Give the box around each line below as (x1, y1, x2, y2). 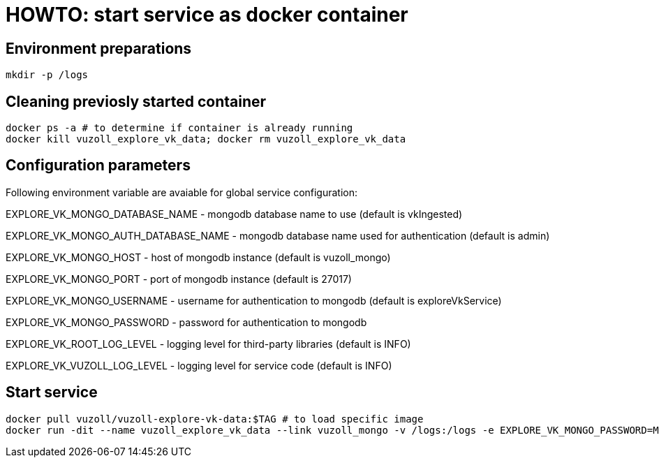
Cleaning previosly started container (6, 92, 267, 110)
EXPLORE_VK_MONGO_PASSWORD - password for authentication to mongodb (6, 316, 367, 328)
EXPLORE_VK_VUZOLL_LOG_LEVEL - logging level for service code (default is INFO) (6, 359, 392, 372)
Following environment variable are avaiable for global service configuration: (6, 186, 358, 198)
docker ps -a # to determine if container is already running (6, 122, 353, 134)
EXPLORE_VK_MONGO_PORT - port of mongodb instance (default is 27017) (6, 272, 352, 285)
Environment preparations (6, 39, 192, 57)
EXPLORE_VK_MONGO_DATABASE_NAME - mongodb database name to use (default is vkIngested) (6, 207, 463, 220)
